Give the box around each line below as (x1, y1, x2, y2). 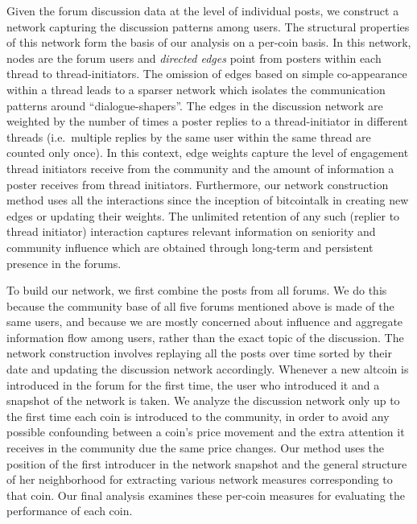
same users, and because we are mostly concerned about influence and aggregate (6, 313, 403, 330)
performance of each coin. (6, 502, 133, 519)
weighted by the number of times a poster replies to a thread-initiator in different (6, 113, 408, 130)
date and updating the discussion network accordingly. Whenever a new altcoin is (6, 361, 409, 378)
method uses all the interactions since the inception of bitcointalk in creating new (6, 192, 409, 208)
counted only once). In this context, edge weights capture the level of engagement (6, 144, 409, 161)
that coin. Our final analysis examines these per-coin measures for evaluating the (6, 486, 405, 503)
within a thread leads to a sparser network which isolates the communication (6, 80, 386, 97)
